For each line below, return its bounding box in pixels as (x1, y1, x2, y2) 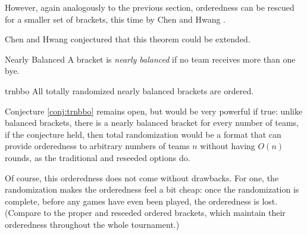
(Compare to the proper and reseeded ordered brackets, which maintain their (5, 206, 286, 219)
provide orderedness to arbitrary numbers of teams (5, 140, 190, 152)
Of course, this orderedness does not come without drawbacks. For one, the (5, 171, 279, 184)
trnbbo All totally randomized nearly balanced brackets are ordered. (5, 84, 254, 97)
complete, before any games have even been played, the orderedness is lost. (5, 194, 278, 207)
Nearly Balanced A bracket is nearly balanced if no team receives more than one (5, 52, 296, 65)
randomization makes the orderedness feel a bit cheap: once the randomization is (5, 183, 299, 196)
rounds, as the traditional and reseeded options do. (5, 151, 190, 163)
